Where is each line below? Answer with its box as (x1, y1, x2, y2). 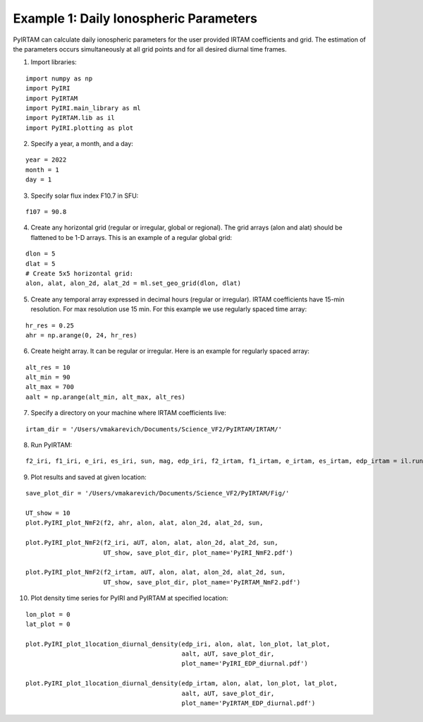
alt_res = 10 (25, 363, 70, 371)
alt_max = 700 (25, 383, 74, 391)
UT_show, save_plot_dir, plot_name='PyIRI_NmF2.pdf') (103, 548, 293, 557)
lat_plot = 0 (25, 620, 70, 628)
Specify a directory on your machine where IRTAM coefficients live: (30, 409, 227, 417)
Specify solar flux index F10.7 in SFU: (30, 191, 139, 200)
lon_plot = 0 (25, 610, 70, 618)
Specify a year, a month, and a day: (30, 140, 134, 148)
